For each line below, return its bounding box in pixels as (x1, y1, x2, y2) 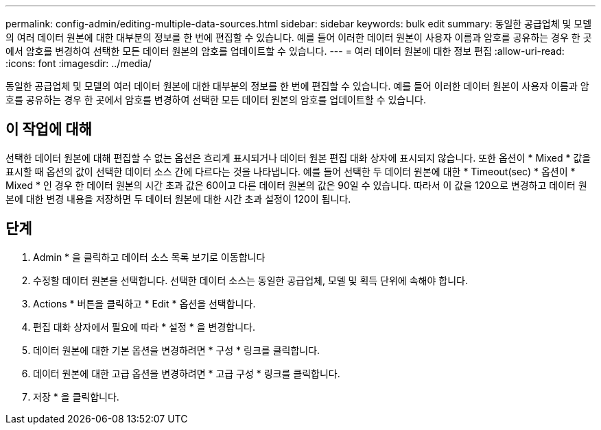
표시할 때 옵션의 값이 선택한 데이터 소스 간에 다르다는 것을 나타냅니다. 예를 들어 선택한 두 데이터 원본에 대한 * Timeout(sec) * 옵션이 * (5, 165, 576, 177)
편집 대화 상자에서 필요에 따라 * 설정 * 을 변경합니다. (33, 320, 255, 333)
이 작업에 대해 (5, 121, 92, 138)
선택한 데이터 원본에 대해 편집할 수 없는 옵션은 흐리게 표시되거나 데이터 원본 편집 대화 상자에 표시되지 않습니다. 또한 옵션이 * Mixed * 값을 (5, 151, 591, 164)
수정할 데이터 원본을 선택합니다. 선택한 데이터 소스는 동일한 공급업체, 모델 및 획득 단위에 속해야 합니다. (33, 274, 468, 286)
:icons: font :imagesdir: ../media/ (5, 58, 152, 69)
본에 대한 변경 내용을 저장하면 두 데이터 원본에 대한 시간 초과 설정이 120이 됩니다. (5, 192, 351, 205)
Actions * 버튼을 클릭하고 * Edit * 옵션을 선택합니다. (33, 297, 256, 309)
